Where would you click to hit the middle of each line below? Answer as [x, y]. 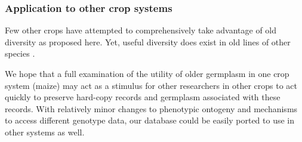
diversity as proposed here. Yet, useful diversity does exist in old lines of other [148, 41]
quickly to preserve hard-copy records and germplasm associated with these [143, 97]
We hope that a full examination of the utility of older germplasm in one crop [147, 73]
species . [20, 53]
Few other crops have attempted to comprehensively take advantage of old [141, 30]
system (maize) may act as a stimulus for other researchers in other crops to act [151, 85]
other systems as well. [45, 132]
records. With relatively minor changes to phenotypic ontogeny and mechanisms [151, 108]
